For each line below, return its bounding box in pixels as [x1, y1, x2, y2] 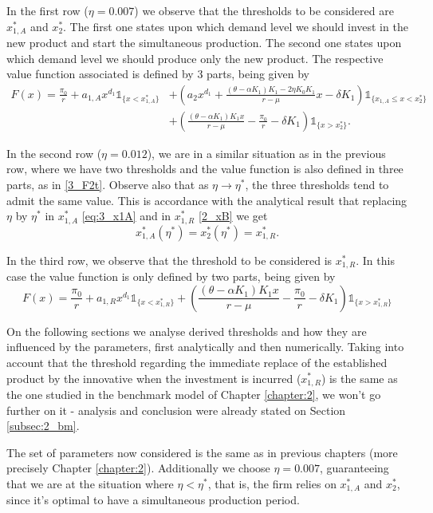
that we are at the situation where [6, 475, 174, 491]
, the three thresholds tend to [245, 176, 389, 193]
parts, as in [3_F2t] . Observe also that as [6, 176, 209, 193]
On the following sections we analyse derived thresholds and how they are [6, 322, 367, 339]
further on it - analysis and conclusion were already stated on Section [6, 401, 346, 418]
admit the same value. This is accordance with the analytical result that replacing [6, 191, 407, 208]
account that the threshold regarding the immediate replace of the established [6, 353, 388, 370]
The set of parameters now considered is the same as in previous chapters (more [6, 444, 398, 460]
